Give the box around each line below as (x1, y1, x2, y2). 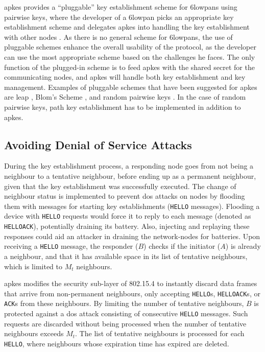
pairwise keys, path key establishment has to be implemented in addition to (4, 101, 241, 112)
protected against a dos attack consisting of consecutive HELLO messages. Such (4, 308, 248, 319)
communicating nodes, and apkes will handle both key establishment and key (4, 72, 246, 82)
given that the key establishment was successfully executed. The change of (4, 180, 236, 191)
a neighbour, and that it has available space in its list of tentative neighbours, (4, 250, 248, 261)
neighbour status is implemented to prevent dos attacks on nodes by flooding (4, 191, 245, 201)
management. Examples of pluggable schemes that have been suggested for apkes (4, 81, 257, 92)
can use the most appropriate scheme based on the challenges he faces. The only (4, 51, 255, 62)
